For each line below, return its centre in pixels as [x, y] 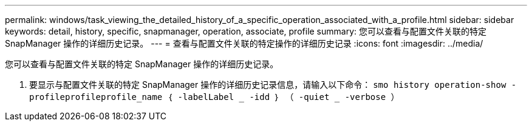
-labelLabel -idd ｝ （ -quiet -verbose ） [288, 97]
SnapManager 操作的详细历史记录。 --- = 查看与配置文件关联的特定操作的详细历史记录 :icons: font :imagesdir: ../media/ [244, 43]
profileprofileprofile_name [96, 97]
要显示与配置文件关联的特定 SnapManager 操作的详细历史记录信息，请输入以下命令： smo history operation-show [268, 85]
